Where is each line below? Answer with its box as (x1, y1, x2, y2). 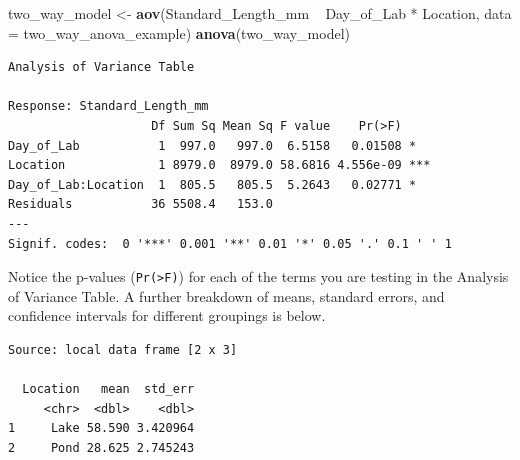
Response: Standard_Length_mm (8, 99, 209, 114)
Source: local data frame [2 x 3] (8, 342, 238, 357)
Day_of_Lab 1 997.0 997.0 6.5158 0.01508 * (8, 138, 417, 153)
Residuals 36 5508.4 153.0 (8, 197, 273, 212)
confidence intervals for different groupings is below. (8, 305, 326, 326)
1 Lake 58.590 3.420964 (8, 421, 195, 436)
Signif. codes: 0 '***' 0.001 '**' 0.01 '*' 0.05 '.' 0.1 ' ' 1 (8, 236, 452, 251)
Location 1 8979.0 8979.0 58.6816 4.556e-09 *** (8, 158, 431, 173)
